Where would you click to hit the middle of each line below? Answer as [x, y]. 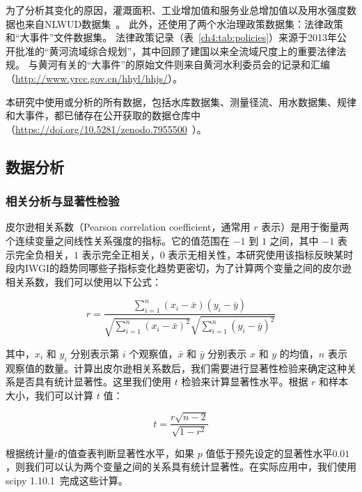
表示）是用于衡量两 [305, 227]
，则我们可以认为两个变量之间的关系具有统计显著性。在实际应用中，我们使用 [181, 467]
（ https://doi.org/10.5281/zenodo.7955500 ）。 [106, 129]
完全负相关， [44, 254]
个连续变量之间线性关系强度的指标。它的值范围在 [118, 240]
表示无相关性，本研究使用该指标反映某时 [261, 254]
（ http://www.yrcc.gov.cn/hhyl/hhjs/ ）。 [94, 78]
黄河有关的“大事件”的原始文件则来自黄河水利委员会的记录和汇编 [184, 64]
